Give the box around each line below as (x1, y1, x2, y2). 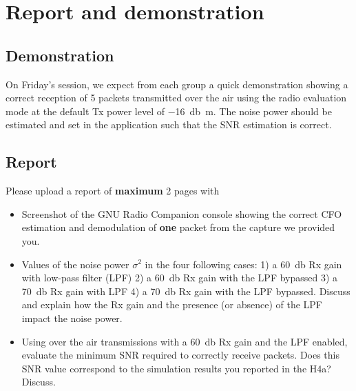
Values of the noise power (21, 257, 129, 271)
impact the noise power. (21, 310, 123, 325)
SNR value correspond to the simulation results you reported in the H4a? (21, 361, 331, 375)
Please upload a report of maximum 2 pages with (6, 183, 220, 198)
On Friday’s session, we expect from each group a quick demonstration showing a (6, 77, 348, 91)
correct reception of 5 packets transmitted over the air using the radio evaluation (6, 90, 347, 105)
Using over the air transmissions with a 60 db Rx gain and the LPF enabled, (21, 334, 348, 348)
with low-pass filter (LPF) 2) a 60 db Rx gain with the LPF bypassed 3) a (21, 270, 338, 285)
